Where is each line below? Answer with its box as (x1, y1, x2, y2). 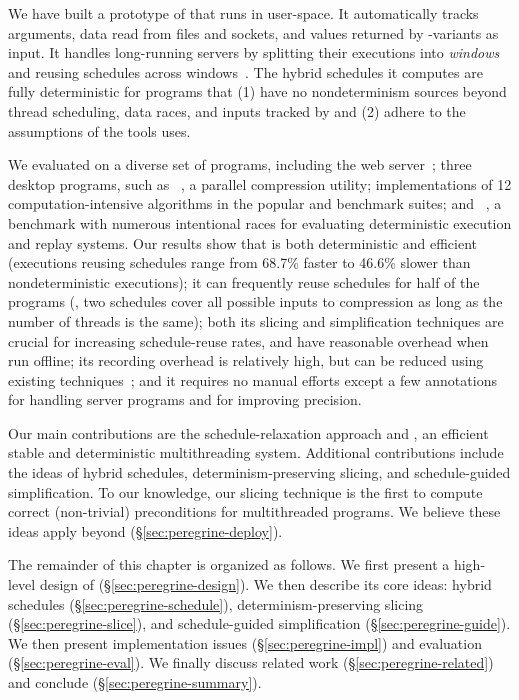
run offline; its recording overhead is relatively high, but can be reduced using (8, 350, 484, 371)
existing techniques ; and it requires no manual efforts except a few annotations (8, 369, 497, 390)
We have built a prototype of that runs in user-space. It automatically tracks (8, 3, 479, 23)
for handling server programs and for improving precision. (8, 389, 362, 410)
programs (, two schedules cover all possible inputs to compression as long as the (8, 291, 503, 312)
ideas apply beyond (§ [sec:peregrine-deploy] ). (8, 520, 283, 541)
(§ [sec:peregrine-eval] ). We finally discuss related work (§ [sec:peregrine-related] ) (8, 652, 494, 673)
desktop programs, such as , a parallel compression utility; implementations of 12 (8, 173, 512, 194)
